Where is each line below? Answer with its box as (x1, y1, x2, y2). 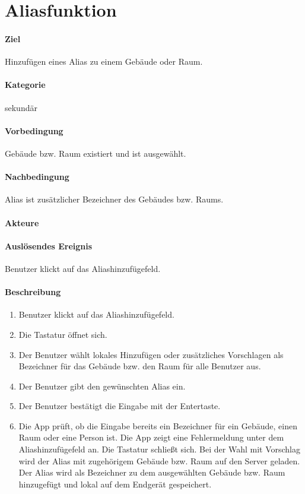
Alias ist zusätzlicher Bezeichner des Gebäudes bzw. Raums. (5, 193, 224, 205)
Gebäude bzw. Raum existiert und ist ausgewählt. (5, 147, 186, 159)
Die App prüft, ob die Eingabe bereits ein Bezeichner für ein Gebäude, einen (18, 419, 297, 432)
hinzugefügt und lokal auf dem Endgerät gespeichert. (18, 477, 212, 490)
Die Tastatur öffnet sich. (18, 328, 107, 340)
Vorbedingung (5, 124, 63, 137)
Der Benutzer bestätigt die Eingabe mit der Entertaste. (18, 400, 221, 412)
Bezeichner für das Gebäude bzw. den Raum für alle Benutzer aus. (18, 360, 261, 372)
